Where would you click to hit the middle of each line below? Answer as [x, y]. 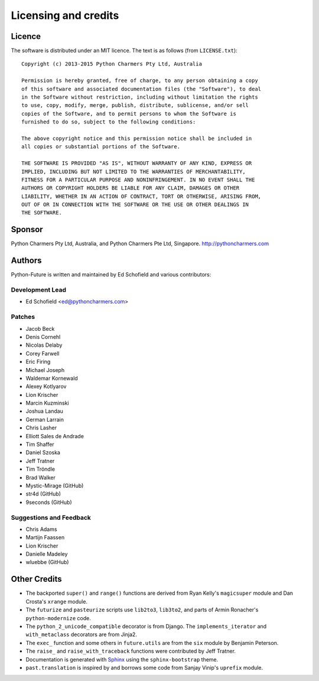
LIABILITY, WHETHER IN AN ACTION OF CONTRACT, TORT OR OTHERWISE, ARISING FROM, [141, 196]
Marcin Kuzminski [47, 403]
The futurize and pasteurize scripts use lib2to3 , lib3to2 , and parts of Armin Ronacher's [142, 610]
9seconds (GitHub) [49, 502]
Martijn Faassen [45, 537]
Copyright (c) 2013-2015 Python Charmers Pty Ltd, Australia [112, 64]
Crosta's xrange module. [57, 601]
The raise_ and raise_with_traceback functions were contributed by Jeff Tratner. [131, 651]
